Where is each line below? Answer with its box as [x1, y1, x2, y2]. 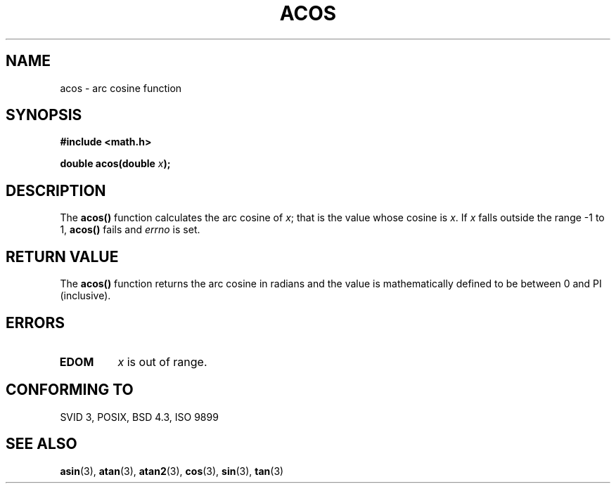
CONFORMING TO [6, 381, 134, 399]
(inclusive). [60, 289, 111, 302]
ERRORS [6, 313, 65, 332]
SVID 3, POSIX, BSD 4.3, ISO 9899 [60, 410, 219, 423]
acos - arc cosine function [60, 81, 182, 94]
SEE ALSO [6, 435, 77, 453]
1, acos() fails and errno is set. [60, 223, 200, 236]
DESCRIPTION [6, 181, 106, 200]
